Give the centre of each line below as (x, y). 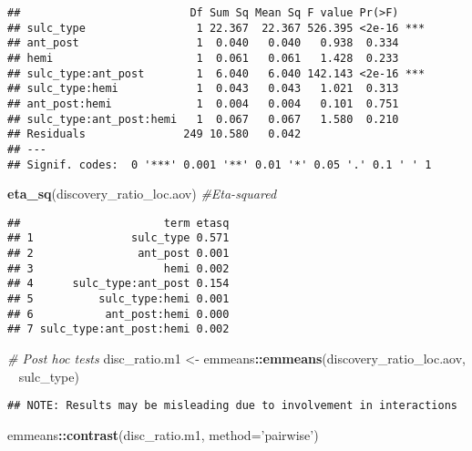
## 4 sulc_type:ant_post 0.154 (118, 284)
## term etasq (118, 223)
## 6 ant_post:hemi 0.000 (118, 314)
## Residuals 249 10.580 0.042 (154, 134)
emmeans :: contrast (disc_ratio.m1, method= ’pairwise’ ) (163, 434)
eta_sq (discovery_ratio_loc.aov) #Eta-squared (142, 194)
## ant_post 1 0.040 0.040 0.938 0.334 (203, 43)
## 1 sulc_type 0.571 (118, 238)
